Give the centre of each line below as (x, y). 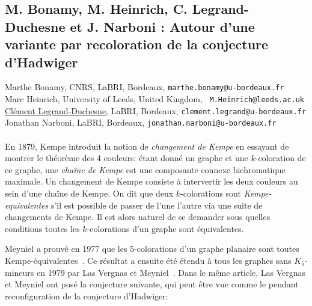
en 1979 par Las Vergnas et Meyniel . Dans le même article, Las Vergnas (171, 272)
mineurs (20, 272)
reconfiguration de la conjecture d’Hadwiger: (87, 295)
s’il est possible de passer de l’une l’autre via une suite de (157, 205)
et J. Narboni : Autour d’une (162, 26)
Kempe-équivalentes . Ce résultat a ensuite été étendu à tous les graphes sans (148, 260)
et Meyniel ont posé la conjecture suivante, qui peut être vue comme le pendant (152, 284)
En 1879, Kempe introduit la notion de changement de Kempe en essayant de (147, 146)
